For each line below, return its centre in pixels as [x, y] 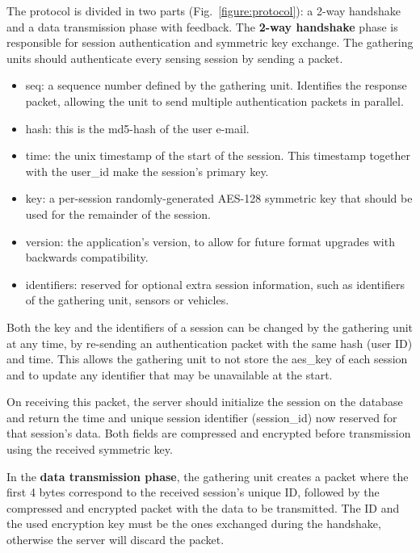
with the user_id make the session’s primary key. [147, 171]
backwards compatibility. [87, 257]
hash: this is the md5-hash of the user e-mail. [137, 128]
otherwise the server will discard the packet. [115, 540]
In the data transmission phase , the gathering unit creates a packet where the [208, 476]
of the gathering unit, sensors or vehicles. [127, 300]
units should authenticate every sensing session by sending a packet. [175, 58]
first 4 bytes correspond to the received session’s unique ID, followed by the [193, 492]
